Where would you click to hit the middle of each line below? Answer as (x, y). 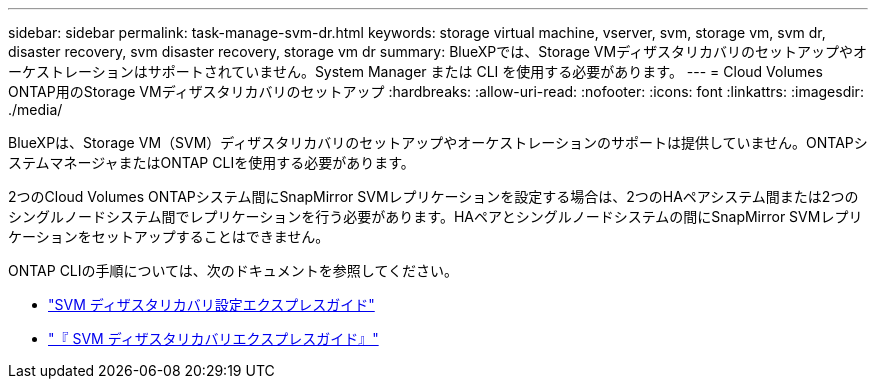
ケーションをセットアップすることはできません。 (169, 236)
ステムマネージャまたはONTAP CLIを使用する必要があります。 (211, 162)
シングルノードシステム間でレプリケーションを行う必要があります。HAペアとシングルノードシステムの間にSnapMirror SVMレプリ (435, 216)
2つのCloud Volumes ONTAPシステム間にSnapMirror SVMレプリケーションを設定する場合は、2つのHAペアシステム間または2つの (433, 196)
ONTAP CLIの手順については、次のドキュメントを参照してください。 (233, 270)
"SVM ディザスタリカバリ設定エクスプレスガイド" (211, 304)
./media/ (35, 109)
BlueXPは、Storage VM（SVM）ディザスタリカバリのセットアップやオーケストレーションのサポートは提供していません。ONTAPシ (438, 142)
